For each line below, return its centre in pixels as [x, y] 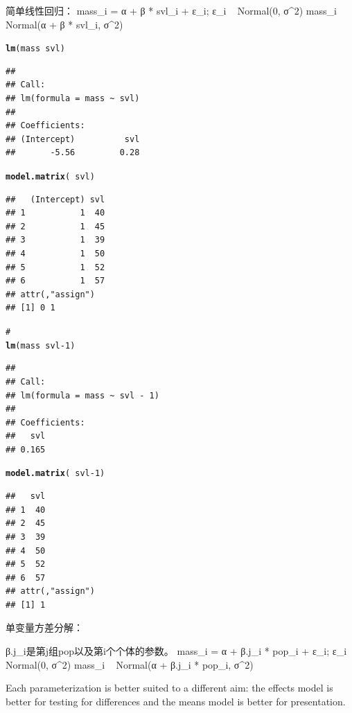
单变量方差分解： [44, 627]
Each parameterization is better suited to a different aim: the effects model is [169, 688]
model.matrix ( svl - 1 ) [55, 474]
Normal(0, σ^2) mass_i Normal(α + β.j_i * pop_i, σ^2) [130, 664]
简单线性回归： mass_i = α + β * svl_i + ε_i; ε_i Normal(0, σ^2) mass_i [171, 10]
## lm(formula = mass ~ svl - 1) [82, 395]
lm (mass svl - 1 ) [41, 345]
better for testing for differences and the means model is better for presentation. [176, 701]
